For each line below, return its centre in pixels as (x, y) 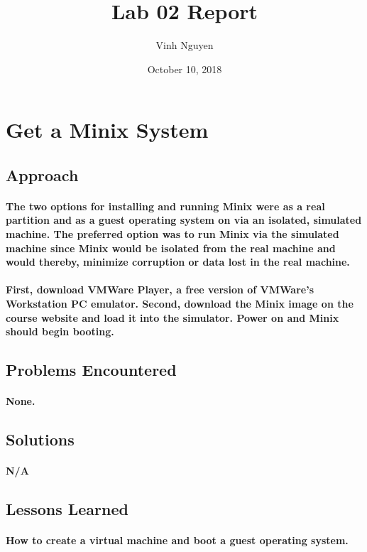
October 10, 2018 (185, 69)
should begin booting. (60, 331)
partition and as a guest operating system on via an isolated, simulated (184, 220)
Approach (42, 174)
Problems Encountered (91, 370)
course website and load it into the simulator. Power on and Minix (172, 317)
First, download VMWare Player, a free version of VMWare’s (160, 289)
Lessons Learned (67, 509)
